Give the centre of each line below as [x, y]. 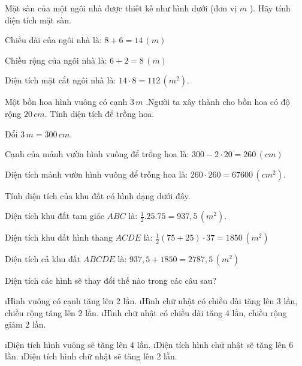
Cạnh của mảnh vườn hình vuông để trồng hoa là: [97, 154]
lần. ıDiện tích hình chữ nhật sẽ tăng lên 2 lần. [91, 356]
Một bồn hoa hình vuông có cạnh [66, 102]
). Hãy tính [270, 8]
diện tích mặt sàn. [38, 19]
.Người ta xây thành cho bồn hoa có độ [218, 102]
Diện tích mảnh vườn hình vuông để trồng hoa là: [96, 174]
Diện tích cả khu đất [43, 259]
